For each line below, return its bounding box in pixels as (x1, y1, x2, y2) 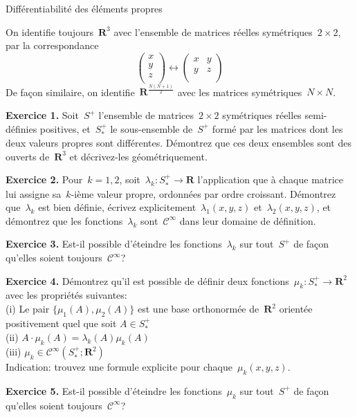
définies (6, 121, 37, 136)
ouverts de (6, 149, 50, 163)
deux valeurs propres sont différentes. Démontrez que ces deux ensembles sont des (6, 136, 351, 150)
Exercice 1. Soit (6, 108, 79, 122)
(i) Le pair (6, 302, 50, 316)
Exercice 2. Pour (6, 172, 83, 187)
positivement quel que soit (6, 315, 117, 330)
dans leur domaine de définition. (179, 213, 316, 228)
